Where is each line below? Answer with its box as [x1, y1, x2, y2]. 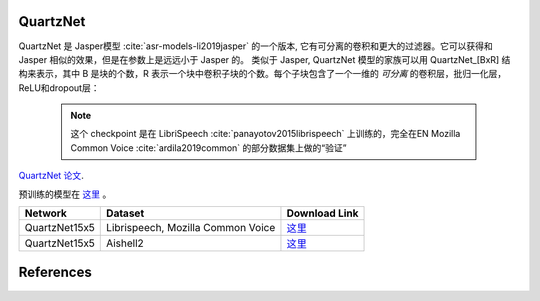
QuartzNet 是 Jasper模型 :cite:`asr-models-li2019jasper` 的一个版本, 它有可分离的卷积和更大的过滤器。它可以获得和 [18, 40, 494, 52]
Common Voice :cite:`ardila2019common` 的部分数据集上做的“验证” [70, 141, 347, 154]
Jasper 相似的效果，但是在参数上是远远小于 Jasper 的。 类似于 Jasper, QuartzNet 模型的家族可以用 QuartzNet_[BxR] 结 [18, 53, 511, 65]
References [18, 264, 92, 281]
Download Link [286, 206, 359, 220]
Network [24, 206, 67, 220]
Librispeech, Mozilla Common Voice [106, 221, 276, 235]
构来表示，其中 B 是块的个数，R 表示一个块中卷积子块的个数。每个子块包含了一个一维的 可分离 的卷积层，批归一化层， [18, 68, 507, 80]
